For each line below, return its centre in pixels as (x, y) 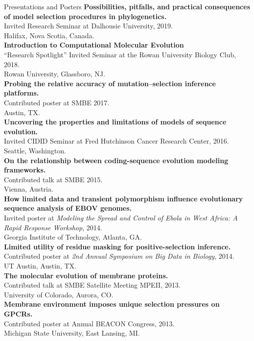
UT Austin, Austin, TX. (40, 266)
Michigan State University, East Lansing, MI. (72, 333)
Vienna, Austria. (29, 189)
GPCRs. (18, 314)
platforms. (22, 93)
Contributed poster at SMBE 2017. (57, 102)
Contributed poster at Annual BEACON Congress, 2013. (89, 323)
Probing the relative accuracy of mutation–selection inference (110, 83)
